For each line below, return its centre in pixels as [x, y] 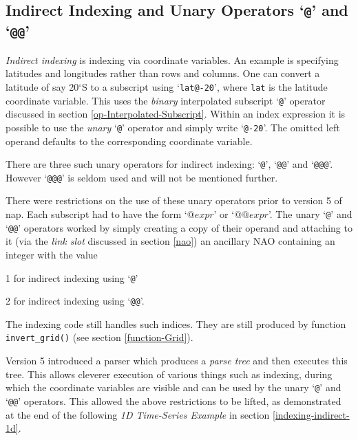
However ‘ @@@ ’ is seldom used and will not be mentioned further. [142, 177]
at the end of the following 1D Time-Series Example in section [138, 414]
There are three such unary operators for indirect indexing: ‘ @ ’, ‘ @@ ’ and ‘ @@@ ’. [169, 164]
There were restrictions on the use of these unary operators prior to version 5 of [174, 200]
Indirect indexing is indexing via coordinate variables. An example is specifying [172, 59]
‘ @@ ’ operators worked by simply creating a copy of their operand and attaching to [179, 227]
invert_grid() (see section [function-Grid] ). [99, 337]
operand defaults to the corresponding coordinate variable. [129, 141]
